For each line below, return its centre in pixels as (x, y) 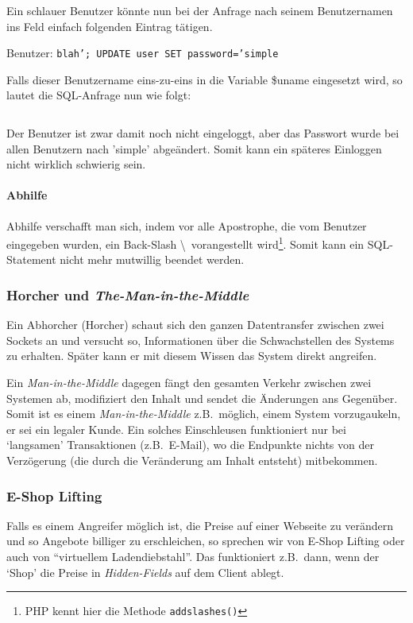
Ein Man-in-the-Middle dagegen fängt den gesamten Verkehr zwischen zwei (189, 383)
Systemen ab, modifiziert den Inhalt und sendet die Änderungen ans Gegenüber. (202, 398)
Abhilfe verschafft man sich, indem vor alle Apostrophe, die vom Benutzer (187, 225)
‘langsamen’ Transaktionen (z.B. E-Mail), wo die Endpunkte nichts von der (190, 445)
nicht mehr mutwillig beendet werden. (152, 259)
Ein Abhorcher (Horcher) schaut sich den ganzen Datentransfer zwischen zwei (195, 325)
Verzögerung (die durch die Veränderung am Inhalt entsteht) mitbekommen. (192, 460)
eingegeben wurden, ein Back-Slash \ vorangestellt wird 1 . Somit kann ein (185, 243)
